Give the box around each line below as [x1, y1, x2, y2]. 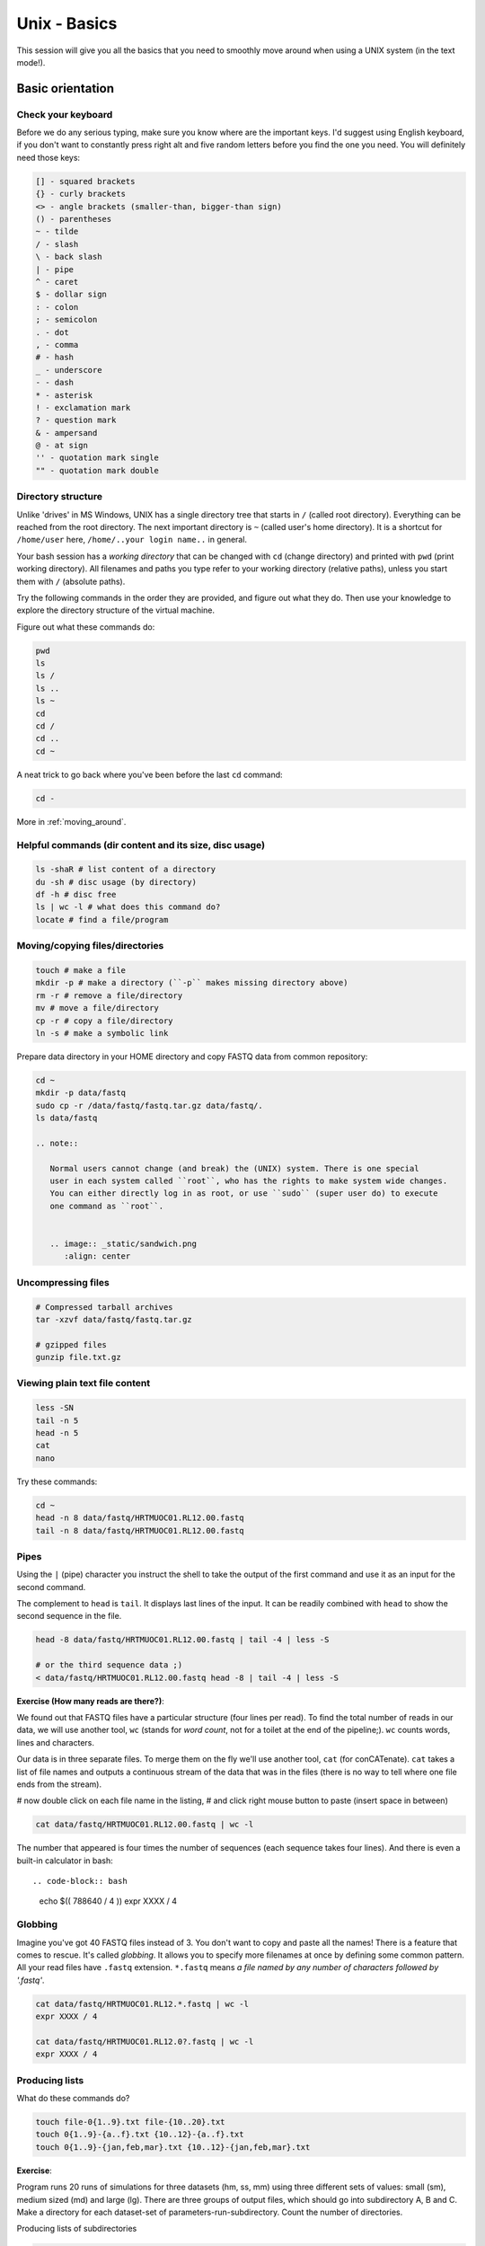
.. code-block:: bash [32, 1876, 128, 1887]
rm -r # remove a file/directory [35, 990, 183, 1001]
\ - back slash [35, 252, 102, 262]
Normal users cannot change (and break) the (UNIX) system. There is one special [49, 1163, 419, 1173]
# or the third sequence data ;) [35, 1660, 183, 1670]
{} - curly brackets [35, 189, 126, 199]
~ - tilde [35, 226, 79, 237]
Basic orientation [16, 81, 114, 96]
